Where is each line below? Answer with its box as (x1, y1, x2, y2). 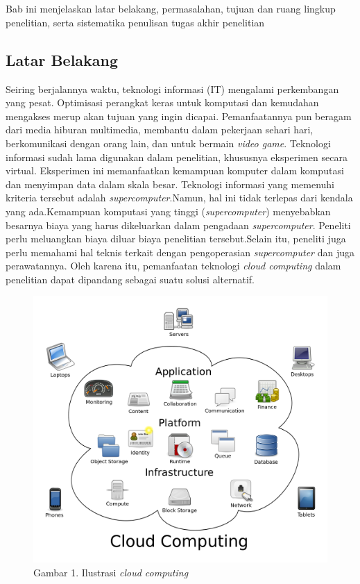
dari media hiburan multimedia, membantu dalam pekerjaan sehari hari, (6, 122, 314, 137)
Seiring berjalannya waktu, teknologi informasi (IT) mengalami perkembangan (6, 81, 339, 96)
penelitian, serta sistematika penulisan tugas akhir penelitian (6, 15, 265, 29)
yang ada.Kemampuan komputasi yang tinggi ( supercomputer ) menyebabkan (6, 203, 331, 218)
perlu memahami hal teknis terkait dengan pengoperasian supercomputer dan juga (6, 244, 354, 259)
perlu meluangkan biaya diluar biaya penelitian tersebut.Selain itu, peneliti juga (6, 231, 346, 246)
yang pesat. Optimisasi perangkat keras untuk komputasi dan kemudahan (6, 95, 319, 110)
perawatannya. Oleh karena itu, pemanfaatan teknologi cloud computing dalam (6, 258, 341, 273)
